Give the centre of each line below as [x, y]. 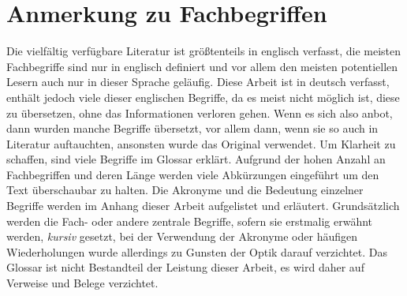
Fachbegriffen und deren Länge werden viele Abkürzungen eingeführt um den [193, 174]
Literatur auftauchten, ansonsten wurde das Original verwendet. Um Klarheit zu [201, 143]
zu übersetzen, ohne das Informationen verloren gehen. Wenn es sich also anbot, [200, 112]
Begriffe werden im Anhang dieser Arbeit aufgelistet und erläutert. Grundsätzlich [203, 206]
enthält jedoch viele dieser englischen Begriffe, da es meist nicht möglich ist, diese [203, 97]
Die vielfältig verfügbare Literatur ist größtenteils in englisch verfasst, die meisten [204, 51]
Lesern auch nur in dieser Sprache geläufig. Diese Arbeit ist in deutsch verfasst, [198, 82]
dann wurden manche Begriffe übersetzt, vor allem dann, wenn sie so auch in [192, 128]
